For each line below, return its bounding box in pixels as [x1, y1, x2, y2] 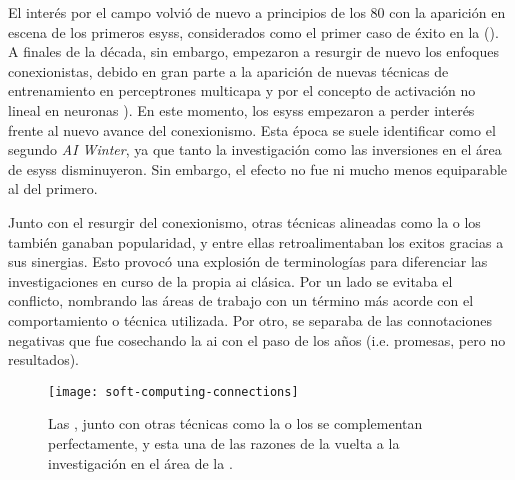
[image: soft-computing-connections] [48, 384, 299, 399]
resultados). [8, 349, 79, 370]
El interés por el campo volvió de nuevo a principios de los [8, 2, 366, 22]
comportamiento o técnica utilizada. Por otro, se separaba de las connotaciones [8, 309, 493, 330]
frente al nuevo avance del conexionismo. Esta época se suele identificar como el [8, 119, 496, 140]
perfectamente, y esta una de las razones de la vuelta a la [48, 432, 400, 453]
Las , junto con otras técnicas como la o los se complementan [48, 413, 423, 434]
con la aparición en [389, 2, 506, 22]
